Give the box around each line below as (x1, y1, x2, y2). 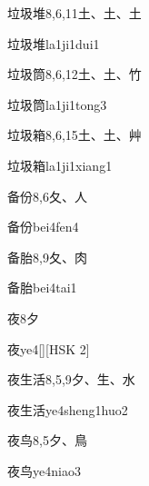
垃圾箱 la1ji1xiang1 (7, 155, 113, 174)
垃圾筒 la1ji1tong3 (7, 94, 107, 114)
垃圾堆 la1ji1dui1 (7, 34, 100, 53)
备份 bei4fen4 (7, 217, 79, 236)
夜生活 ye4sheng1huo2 (7, 400, 128, 419)
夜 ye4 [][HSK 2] (7, 339, 90, 358)
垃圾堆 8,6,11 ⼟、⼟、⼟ (7, 4, 142, 22)
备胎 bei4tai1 (7, 278, 77, 297)
